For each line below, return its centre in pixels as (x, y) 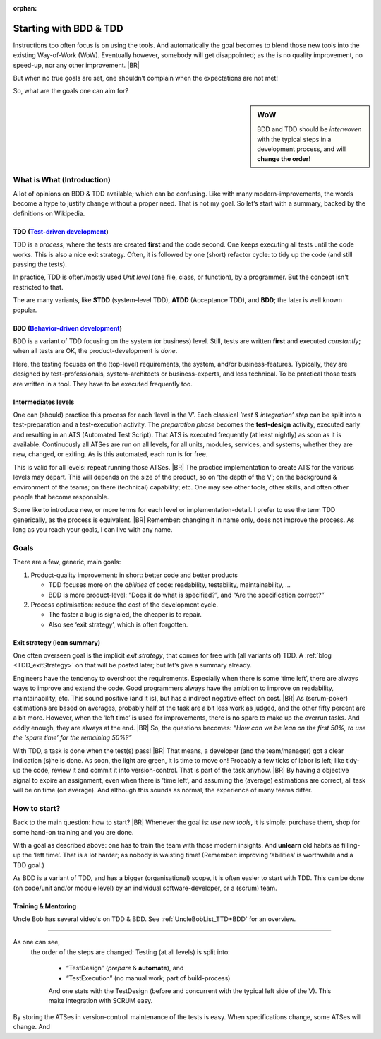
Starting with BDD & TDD (68, 28)
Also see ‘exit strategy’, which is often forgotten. (118, 624)
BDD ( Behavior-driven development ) (68, 328)
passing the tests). (40, 264)
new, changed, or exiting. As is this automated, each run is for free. (110, 454)
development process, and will (301, 149)
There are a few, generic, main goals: (67, 562)
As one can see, (36, 942)
